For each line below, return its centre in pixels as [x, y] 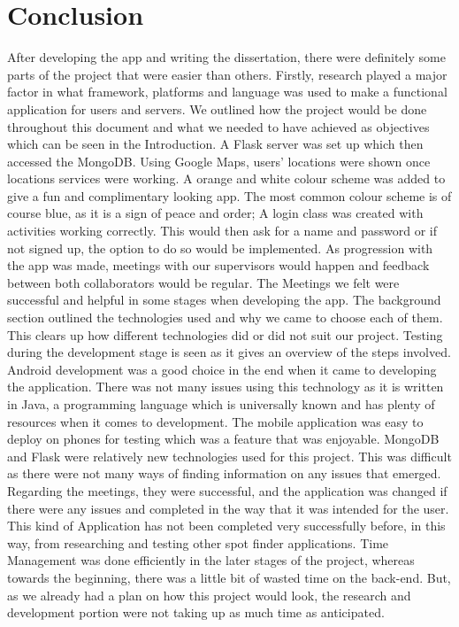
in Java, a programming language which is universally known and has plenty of [221, 404]
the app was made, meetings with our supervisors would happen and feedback [218, 265]
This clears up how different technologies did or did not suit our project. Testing [225, 334]
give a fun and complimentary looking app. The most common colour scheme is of [229, 195]
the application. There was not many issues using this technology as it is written [226, 387]
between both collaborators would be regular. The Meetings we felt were [203, 282]
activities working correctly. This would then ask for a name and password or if [222, 231]
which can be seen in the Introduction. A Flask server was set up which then [215, 144]
